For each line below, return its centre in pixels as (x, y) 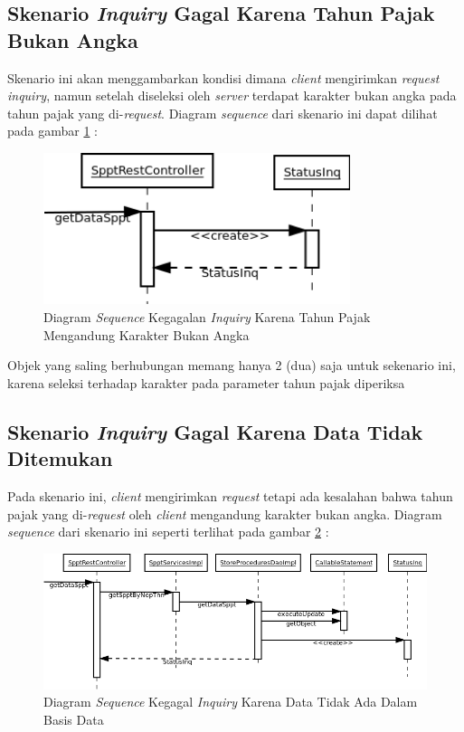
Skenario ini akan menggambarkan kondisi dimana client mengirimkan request (223, 77)
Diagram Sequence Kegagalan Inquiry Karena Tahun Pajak (207, 317)
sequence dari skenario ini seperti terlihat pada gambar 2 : (168, 532)
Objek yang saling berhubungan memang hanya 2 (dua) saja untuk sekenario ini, (232, 365)
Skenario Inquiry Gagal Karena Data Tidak (215, 431)
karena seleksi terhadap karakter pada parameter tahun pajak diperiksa (206, 382)
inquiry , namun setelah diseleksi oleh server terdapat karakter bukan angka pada (232, 95)
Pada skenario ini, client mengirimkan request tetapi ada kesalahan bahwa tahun (230, 496)
